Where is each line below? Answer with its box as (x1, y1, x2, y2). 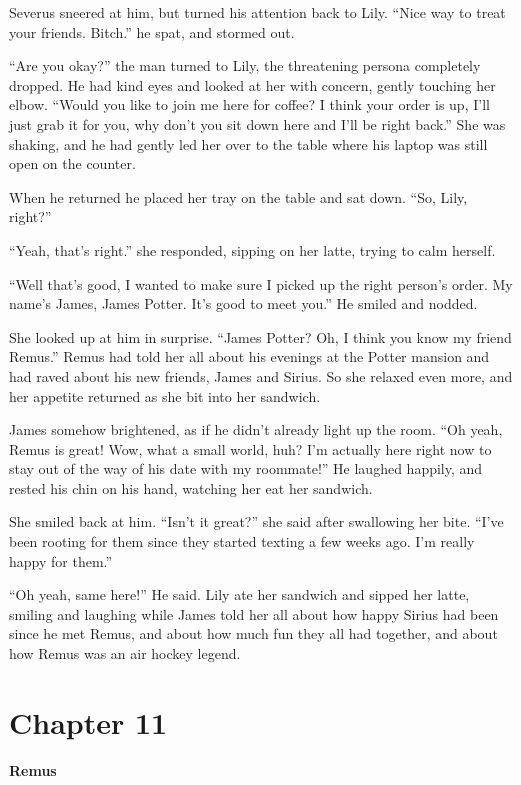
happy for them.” (9, 550, 113, 571)
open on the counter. (9, 153, 136, 174)
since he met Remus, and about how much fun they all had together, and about (9, 623, 498, 644)
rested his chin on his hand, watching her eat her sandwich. (9, 477, 373, 498)
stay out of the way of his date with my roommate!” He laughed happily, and (9, 458, 483, 479)
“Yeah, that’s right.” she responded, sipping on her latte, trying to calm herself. (9, 239, 496, 260)
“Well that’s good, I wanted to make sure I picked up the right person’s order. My (9, 273, 513, 294)
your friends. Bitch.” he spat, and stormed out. (9, 21, 295, 42)
